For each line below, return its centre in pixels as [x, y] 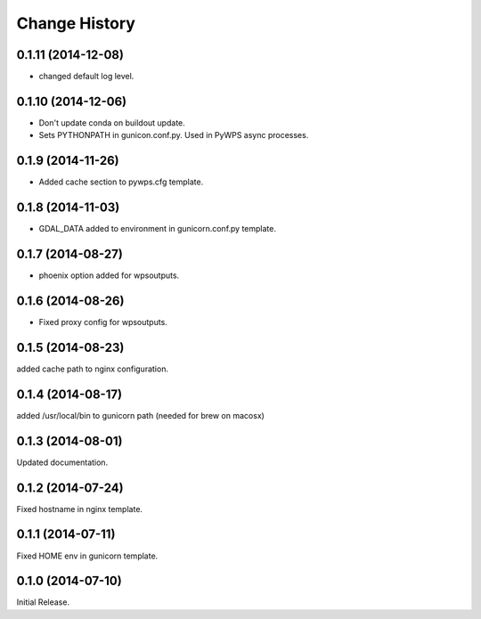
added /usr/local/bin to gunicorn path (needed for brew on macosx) [140, 415]
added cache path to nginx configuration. [93, 369]
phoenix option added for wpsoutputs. [109, 275]
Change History [76, 23]
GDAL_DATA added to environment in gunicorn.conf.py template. [157, 229]
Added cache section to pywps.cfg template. [121, 182]
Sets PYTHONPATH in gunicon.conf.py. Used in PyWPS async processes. [174, 135]
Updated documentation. [62, 462]
